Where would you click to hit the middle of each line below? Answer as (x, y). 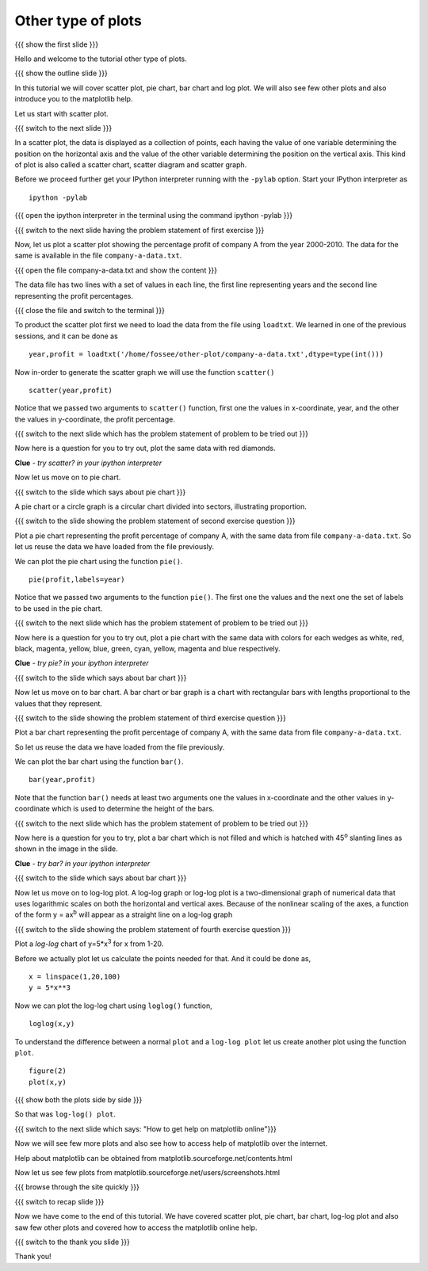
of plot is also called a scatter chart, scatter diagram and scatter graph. (131, 165)
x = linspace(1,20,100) (75, 976)
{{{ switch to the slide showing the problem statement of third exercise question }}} (151, 718)
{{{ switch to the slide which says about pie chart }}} (100, 492)
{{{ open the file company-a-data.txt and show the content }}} (116, 270)
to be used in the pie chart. (59, 608)
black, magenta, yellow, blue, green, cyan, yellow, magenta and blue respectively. (147, 648)
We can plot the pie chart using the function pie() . (99, 561)
